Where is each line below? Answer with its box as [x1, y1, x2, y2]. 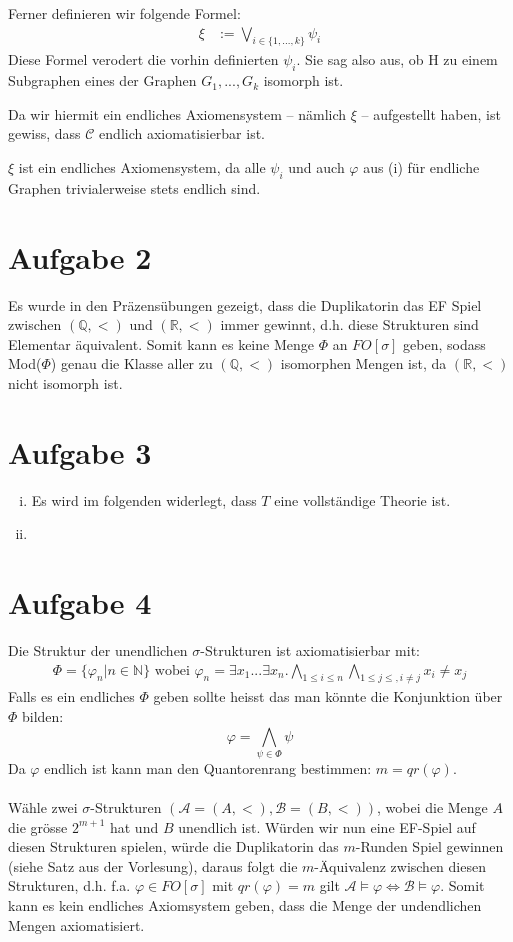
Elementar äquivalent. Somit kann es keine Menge [8, 333, 314, 354]
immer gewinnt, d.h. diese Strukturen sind [220, 314, 479, 335]
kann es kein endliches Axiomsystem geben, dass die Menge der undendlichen [8, 895, 482, 916]
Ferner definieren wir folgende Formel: [8, 3, 241, 23]
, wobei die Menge [376, 797, 488, 818]
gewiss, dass [8, 123, 81, 144]
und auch [288, 157, 345, 177]
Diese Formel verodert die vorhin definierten [8, 49, 279, 70]
